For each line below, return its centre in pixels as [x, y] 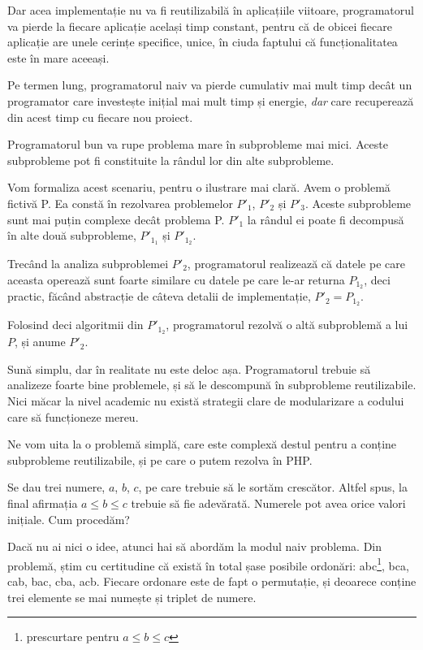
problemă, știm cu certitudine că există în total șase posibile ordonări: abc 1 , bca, [208, 564]
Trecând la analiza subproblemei [88, 263]
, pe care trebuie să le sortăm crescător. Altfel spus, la [273, 487]
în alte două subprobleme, [72, 235]
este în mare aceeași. [58, 57]
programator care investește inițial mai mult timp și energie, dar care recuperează [211, 100]
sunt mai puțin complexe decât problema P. [116, 219]
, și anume [40, 342]
